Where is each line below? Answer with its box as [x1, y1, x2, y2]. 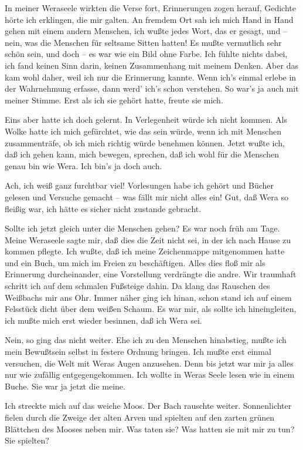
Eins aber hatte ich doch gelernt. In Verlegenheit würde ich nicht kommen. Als [5, 113, 287, 126]
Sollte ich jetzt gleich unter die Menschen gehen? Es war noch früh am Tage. [5, 222, 280, 234]
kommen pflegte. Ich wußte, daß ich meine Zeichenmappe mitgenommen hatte [5, 245, 285, 257]
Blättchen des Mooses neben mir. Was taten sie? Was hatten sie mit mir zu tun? [5, 422, 295, 435]
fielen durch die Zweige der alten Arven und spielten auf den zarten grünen [5, 411, 274, 423]
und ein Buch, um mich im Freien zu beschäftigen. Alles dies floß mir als [5, 256, 265, 268]
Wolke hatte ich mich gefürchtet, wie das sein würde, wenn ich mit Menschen [5, 125, 281, 137]
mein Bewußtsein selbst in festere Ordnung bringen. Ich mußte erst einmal [5, 345, 271, 358]
